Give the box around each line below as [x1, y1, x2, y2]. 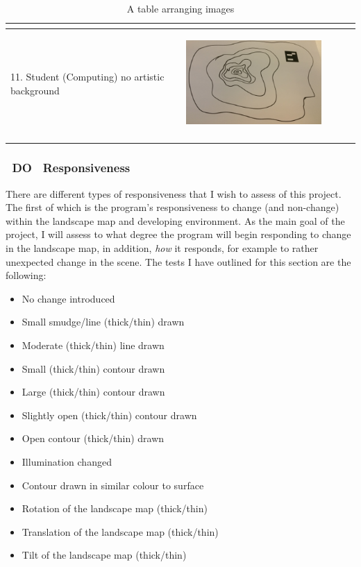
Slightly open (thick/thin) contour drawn [22, 407, 197, 422]
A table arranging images [126, 1, 235, 15]
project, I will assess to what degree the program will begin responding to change [6, 227, 351, 242]
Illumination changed [22, 454, 112, 468]
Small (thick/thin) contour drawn [22, 361, 165, 375]
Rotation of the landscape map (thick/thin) [22, 501, 208, 516]
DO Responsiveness [12, 159, 131, 176]
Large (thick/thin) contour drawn [22, 384, 165, 399]
